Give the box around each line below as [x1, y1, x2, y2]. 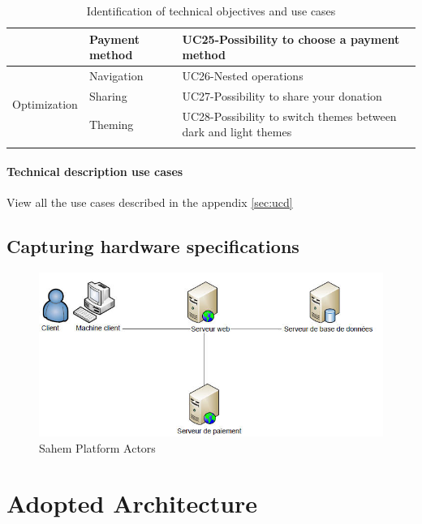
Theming [88, 115, 134, 132]
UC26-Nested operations [182, 67, 304, 84]
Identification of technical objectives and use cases [86, 2, 336, 19]
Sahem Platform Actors [39, 439, 156, 456]
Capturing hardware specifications [6, 234, 299, 259]
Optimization [12, 95, 78, 112]
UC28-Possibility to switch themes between [182, 107, 397, 124]
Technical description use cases [6, 163, 183, 180]
